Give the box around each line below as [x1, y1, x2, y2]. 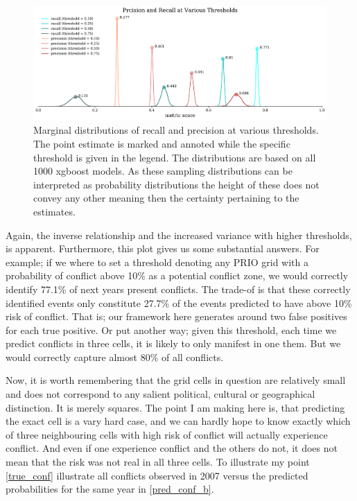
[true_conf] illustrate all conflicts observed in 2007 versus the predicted [6, 468, 308, 482]
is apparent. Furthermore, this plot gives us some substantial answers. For [6, 241, 320, 256]
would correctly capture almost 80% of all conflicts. [6, 349, 224, 364]
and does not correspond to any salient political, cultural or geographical [6, 387, 315, 401]
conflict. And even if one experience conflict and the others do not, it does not [6, 441, 338, 455]
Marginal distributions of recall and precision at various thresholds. [33, 123, 319, 137]
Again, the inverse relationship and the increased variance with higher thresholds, [6, 227, 352, 242]
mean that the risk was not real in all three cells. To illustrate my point [6, 455, 310, 469]
